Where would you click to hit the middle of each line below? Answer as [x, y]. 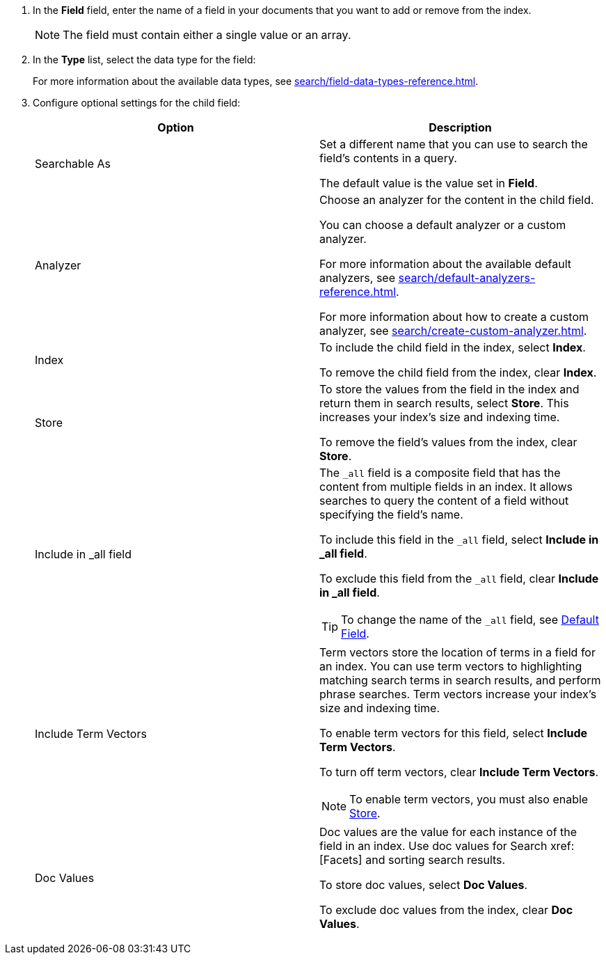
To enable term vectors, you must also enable [469, 799]
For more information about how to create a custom [454, 317]
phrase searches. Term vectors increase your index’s [458, 694]
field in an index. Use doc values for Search [433, 846]
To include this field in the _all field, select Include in [459, 540]
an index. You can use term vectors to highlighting [451, 666]
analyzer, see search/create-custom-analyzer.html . [453, 331]
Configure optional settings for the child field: [137, 103]
